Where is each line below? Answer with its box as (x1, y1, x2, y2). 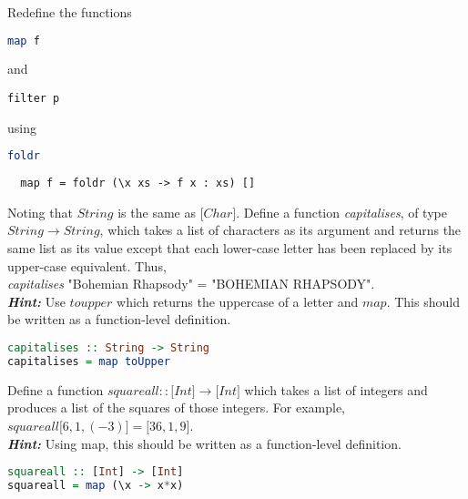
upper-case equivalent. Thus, (7, 256, 167, 275)
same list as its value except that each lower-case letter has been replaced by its (7, 239, 453, 258)
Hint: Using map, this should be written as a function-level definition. (7, 433, 402, 453)
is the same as (117, 202, 196, 221)
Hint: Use (7, 291, 66, 311)
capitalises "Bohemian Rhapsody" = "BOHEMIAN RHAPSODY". (7, 274, 375, 293)
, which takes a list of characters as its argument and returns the (99, 220, 462, 239)
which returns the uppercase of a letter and (117, 291, 359, 311)
